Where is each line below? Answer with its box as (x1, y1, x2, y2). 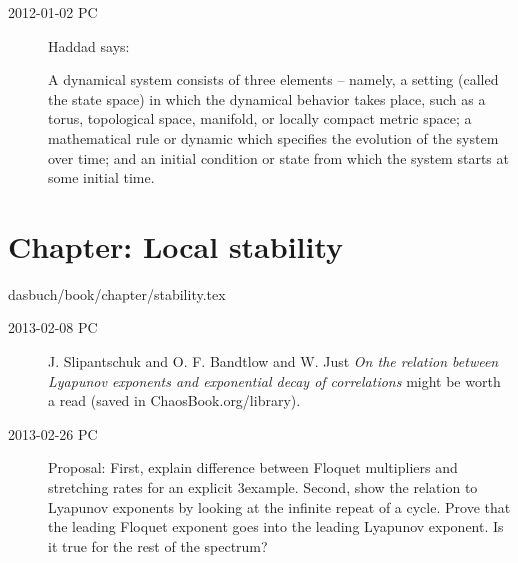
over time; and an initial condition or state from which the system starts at (48, 147, 509, 168)
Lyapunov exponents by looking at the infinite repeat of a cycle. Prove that (48, 496, 511, 517)
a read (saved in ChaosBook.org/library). (48, 390, 301, 411)
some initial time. (48, 167, 155, 188)
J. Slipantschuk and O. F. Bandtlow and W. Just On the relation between (48, 351, 499, 372)
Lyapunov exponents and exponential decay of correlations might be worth (48, 370, 501, 391)
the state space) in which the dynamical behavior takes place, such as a (48, 88, 486, 109)
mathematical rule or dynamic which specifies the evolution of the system (48, 127, 499, 148)
